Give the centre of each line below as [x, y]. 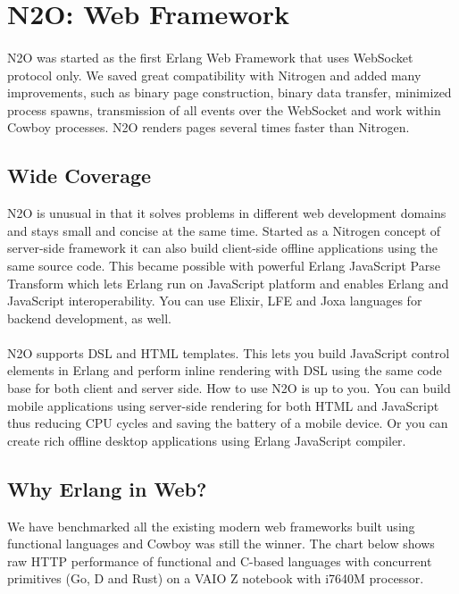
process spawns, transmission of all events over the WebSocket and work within [224, 109]
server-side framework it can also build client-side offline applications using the [223, 248]
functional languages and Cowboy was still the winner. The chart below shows [221, 544]
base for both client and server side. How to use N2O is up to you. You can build [229, 388]
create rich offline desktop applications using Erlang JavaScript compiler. [207, 440]
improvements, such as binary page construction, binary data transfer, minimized [229, 92]
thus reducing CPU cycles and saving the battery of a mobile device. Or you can [228, 423]
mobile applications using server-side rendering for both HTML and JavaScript [223, 405]
